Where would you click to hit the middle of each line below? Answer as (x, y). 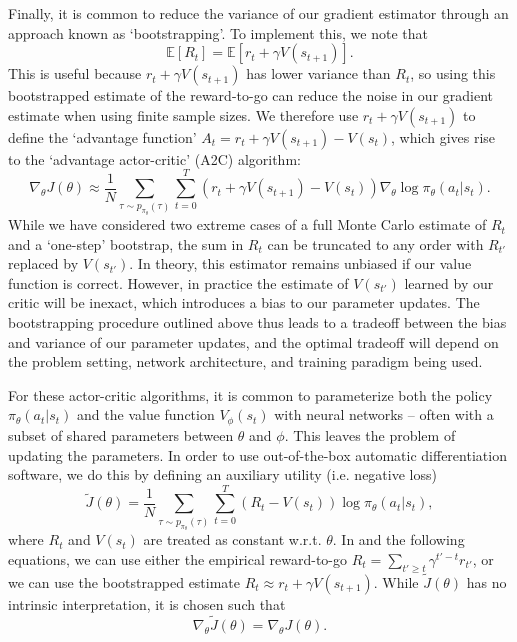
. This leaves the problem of (370, 434)
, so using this (453, 73)
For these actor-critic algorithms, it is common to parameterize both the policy (250, 394)
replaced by (43, 263)
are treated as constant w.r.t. (232, 539)
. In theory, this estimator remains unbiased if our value (300, 263)
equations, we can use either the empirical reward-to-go (177, 559)
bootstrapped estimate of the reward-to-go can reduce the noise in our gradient (251, 95)
